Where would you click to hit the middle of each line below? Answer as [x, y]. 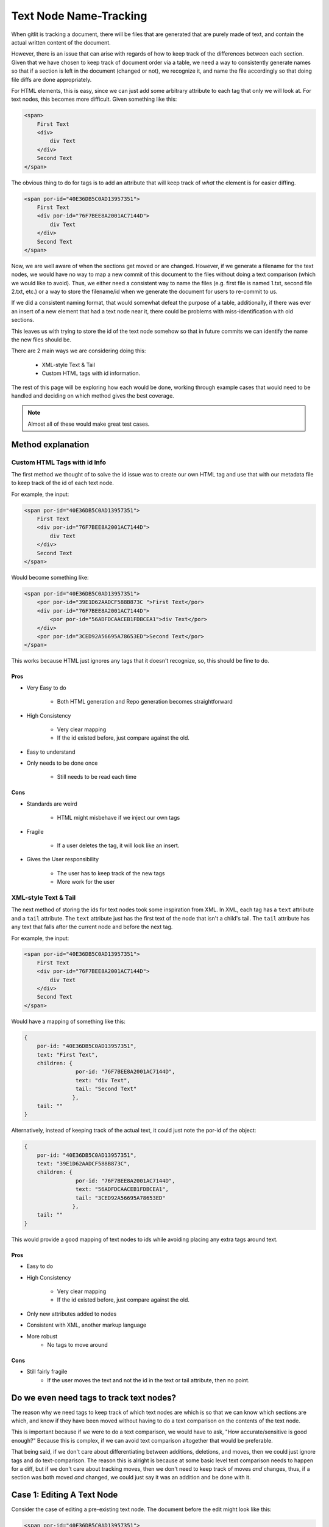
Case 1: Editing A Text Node [65, 1495]
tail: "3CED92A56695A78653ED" [120, 1198]
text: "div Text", [103, 1080]
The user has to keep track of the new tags [111, 873]
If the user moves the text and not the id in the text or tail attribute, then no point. [148, 1380]
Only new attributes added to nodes [72, 1314]
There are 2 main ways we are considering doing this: [79, 351]
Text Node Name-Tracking [79, 16]
